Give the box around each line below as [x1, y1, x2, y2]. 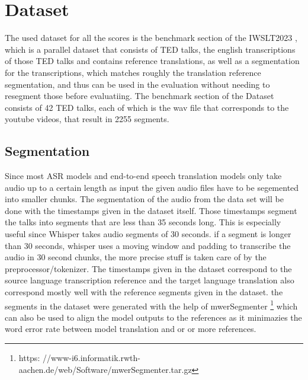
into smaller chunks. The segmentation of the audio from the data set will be [5, 193, 284, 205]
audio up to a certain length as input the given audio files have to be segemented [5, 181, 299, 193]
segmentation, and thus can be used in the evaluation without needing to [5, 78, 270, 90]
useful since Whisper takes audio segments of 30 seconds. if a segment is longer [5, 228, 291, 240]
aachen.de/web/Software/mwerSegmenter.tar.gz [18, 363, 192, 375]
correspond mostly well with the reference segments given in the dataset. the [5, 286, 283, 298]
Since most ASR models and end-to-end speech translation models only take [5, 170, 282, 182]
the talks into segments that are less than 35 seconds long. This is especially [5, 216, 281, 228]
